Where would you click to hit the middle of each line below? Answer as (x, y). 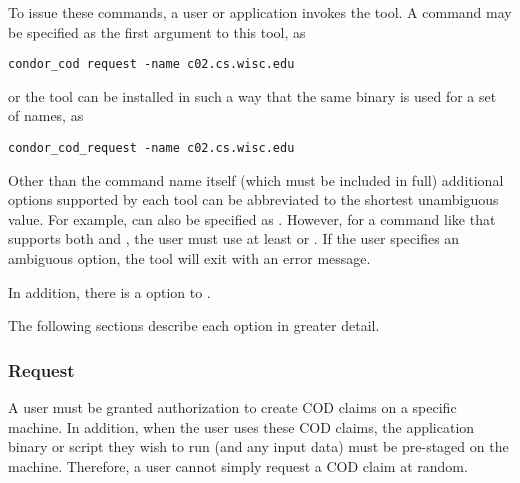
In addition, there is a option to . (109, 291)
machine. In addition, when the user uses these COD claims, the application (241, 426)
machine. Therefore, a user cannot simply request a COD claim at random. (238, 465)
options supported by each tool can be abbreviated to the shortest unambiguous (253, 199)
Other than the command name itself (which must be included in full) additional (256, 179)
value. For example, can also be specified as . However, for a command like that (252, 218)
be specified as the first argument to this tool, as (157, 31)
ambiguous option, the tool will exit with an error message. (189, 258)
